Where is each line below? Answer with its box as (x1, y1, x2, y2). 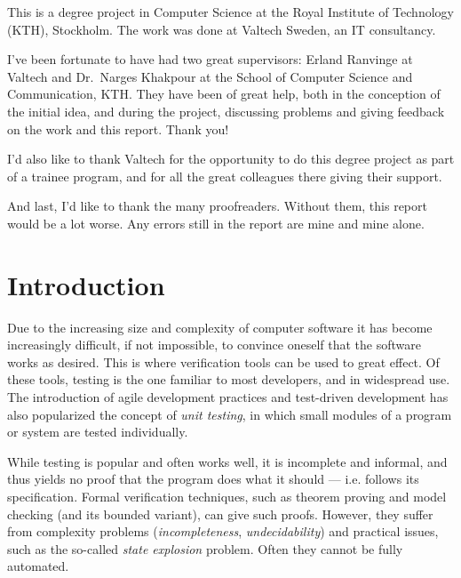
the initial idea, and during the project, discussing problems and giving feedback (7, 101, 445, 120)
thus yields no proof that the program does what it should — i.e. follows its (7, 470, 419, 488)
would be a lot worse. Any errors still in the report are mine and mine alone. (7, 213, 425, 232)
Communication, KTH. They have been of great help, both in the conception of (7, 84, 441, 103)
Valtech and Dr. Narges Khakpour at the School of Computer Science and (7, 67, 413, 85)
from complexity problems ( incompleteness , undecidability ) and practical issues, (7, 522, 439, 541)
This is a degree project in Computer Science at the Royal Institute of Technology (7, 3, 454, 20)
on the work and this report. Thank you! (7, 119, 229, 138)
